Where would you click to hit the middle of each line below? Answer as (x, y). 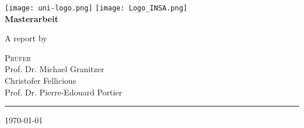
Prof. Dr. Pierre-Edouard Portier (63, 92)
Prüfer (18, 57)
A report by (26, 38)
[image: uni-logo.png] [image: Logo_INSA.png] (96, 8)
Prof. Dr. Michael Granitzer (55, 69)
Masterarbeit (32, 18)
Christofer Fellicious (41, 81)
